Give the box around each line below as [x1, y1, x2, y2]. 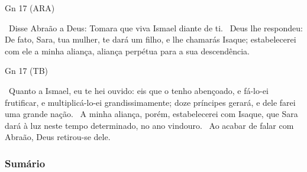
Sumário [5, 155, 46, 170]
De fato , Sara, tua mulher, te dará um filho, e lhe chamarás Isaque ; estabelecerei [5, 33, 296, 46]
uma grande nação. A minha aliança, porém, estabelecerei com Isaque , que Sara [5, 108, 298, 120]
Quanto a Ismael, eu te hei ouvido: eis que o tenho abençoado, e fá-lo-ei [8, 84, 269, 96]
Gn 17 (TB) [5, 64, 49, 77]
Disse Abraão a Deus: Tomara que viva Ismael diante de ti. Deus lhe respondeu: [8, 21, 303, 34]
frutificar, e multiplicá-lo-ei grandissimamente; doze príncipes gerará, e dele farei [5, 96, 296, 108]
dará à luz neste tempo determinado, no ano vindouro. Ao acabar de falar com [5, 119, 294, 131]
